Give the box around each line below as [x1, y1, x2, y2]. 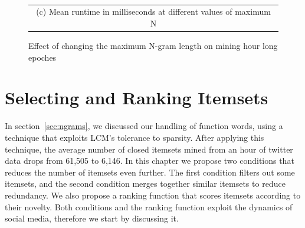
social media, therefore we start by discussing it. [5, 212, 179, 224]
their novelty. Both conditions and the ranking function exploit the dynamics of [5, 200, 293, 213]
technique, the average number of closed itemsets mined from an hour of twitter [5, 143, 293, 155]
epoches [28, 51, 57, 63]
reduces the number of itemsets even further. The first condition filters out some [5, 166, 295, 178]
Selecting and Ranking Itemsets [5, 85, 268, 110]
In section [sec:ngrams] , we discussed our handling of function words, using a [5, 120, 283, 132]
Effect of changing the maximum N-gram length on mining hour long [28, 39, 278, 52]
